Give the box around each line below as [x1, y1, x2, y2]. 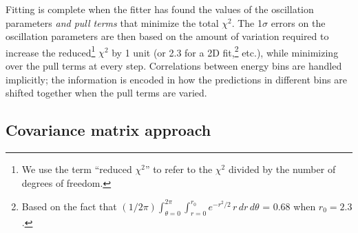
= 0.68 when [262, 199, 316, 213]
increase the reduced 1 [6, 43, 96, 59]
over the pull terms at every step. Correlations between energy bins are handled [6, 59, 342, 73]
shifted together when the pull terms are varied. [6, 85, 207, 100]
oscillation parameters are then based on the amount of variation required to [6, 29, 329, 43]
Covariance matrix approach [6, 119, 211, 141]
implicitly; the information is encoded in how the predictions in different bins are [6, 72, 347, 86]
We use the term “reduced [21, 162, 132, 176]
